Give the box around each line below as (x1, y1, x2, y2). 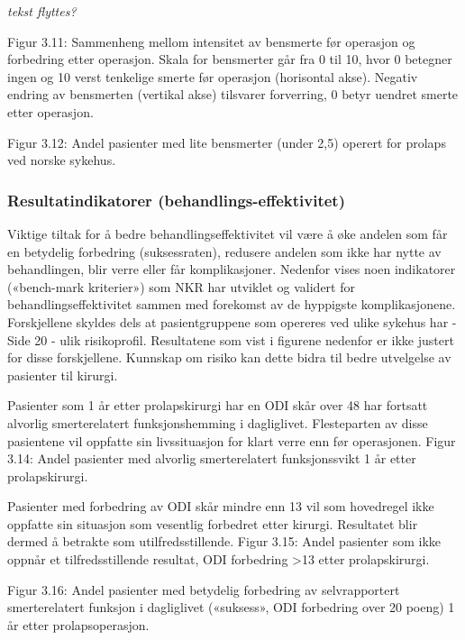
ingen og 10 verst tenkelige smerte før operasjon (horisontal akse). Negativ (7, 67, 418, 86)
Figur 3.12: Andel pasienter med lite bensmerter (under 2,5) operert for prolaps (7, 133, 446, 151)
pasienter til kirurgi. (7, 365, 118, 384)
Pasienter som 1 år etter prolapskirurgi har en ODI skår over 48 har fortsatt (7, 396, 428, 415)
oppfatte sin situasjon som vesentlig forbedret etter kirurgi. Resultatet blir (7, 514, 418, 533)
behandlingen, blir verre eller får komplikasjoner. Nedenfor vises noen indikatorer (7, 260, 456, 279)
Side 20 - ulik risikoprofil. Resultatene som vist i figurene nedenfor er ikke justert (7, 330, 454, 349)
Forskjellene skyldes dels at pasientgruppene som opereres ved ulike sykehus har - (7, 312, 457, 331)
